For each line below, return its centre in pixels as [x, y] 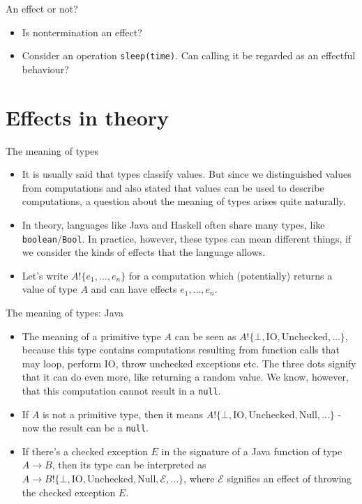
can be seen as [205, 336]
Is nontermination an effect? [82, 32]
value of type [50, 289]
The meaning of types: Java [65, 312]
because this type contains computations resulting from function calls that [181, 350]
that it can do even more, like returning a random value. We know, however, [185, 377]
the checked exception [69, 492]
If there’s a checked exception [85, 451]
